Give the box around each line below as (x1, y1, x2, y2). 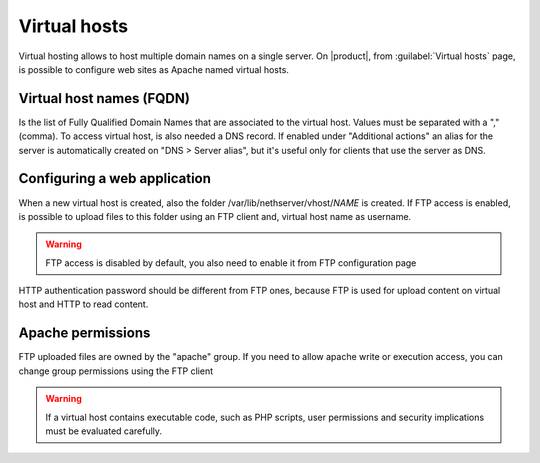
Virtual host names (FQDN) (18, 90, 190, 107)
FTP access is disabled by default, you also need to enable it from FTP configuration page (45, 256, 417, 269)
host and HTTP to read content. (18, 298, 149, 310)
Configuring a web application (18, 170, 212, 187)
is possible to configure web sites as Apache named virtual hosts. (18, 63, 290, 75)
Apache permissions (18, 325, 151, 342)
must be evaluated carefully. (45, 425, 163, 437)
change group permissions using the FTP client (18, 365, 214, 377)
